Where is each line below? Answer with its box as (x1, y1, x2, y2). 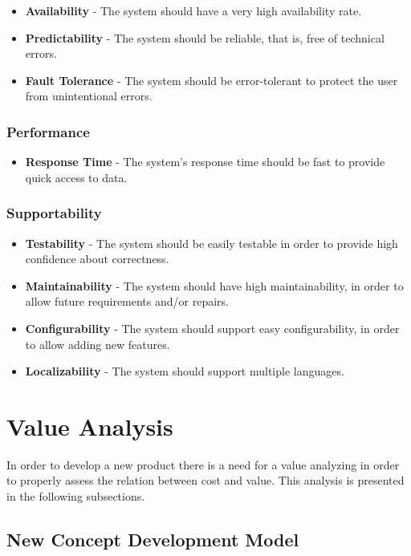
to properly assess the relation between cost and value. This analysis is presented (6, 472, 405, 489)
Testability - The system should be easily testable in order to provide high (25, 234, 398, 251)
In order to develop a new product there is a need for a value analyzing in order (6, 456, 400, 473)
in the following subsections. (6, 488, 145, 505)
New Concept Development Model (6, 527, 299, 552)
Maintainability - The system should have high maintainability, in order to (25, 277, 404, 294)
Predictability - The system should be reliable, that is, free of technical (25, 29, 385, 46)
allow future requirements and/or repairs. (25, 293, 229, 310)
